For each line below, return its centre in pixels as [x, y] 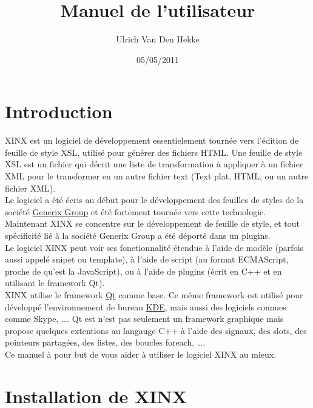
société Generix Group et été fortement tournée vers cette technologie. [136, 211]
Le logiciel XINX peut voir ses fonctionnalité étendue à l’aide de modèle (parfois [154, 247]
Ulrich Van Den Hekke [158, 39]
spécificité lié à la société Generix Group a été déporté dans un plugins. [138, 235]
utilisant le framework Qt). [55, 283]
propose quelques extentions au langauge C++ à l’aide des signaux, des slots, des [156, 330]
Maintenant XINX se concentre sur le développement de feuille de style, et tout [152, 223]
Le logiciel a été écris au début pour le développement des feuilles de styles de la [154, 200]
